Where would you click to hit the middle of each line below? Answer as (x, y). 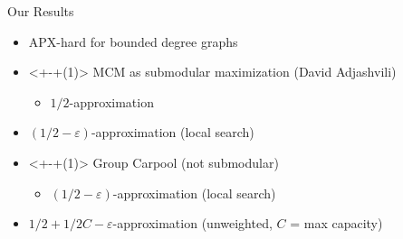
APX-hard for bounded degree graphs (133, 41)
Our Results (41, 11)
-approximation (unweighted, (192, 223)
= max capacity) (336, 223)
